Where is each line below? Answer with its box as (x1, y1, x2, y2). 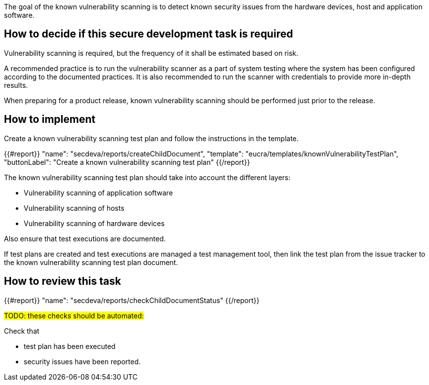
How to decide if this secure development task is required (4, 28, 293, 40)
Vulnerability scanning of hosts (24, 203, 124, 212)
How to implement (4, 113, 96, 126)
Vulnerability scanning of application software (24, 188, 173, 197)
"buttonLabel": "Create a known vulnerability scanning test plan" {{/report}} (4, 157, 250, 166)
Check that (4, 326, 39, 335)
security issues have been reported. (24, 357, 141, 366)
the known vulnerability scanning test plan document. (4, 258, 178, 267)
